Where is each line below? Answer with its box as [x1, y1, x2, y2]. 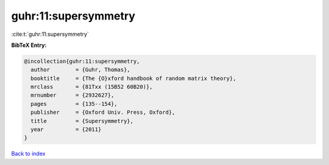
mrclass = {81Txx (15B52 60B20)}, [30, 83, 153, 91]
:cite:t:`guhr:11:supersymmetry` [11, 30, 90, 38]
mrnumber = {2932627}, [30, 92, 115, 99]
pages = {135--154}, [30, 100, 118, 107]
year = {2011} [30, 126, 102, 133]
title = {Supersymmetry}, [30, 118, 134, 124]
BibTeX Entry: [11, 41, 47, 49]
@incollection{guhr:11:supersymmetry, [24, 58, 140, 65]
